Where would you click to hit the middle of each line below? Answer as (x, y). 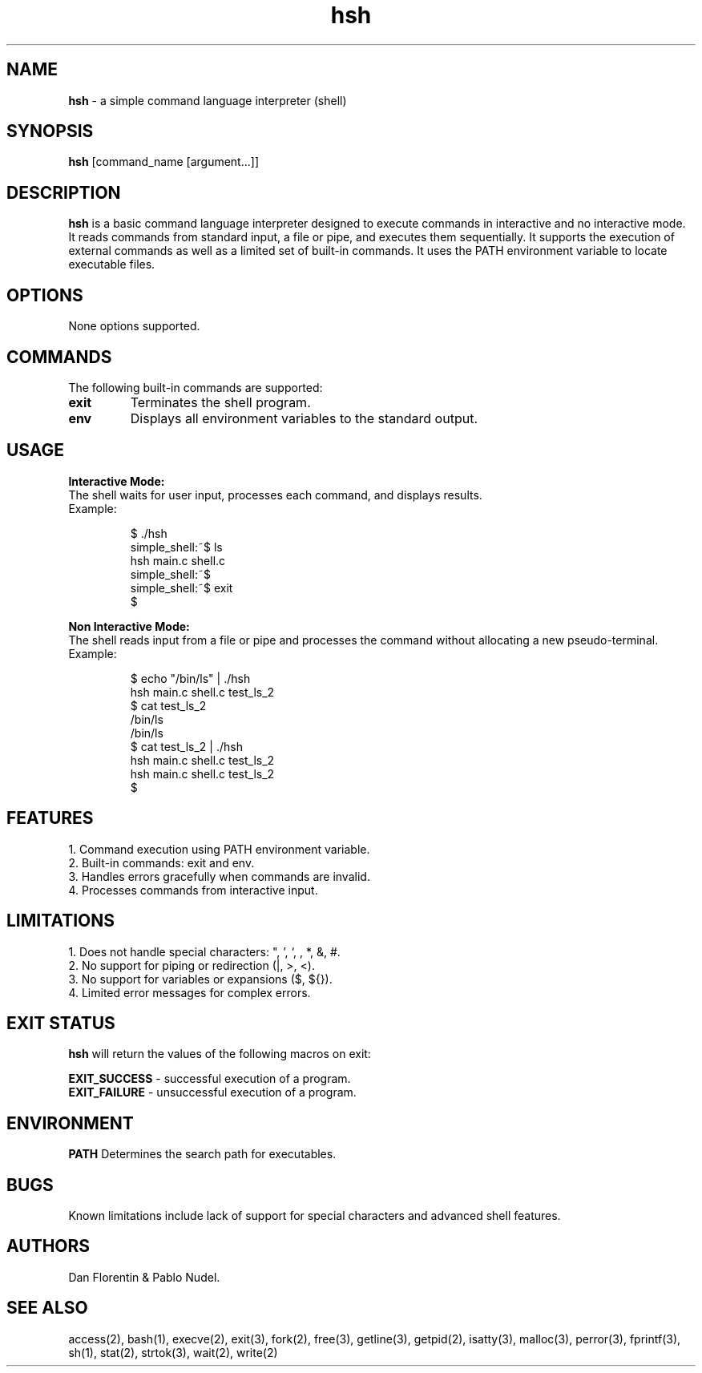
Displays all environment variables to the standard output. (304, 418)
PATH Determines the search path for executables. (202, 1154)
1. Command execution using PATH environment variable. (219, 849)
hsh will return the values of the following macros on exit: (220, 1054)
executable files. (112, 265)
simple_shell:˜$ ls (176, 547)
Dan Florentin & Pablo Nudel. (144, 1277)
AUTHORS (48, 1246)
